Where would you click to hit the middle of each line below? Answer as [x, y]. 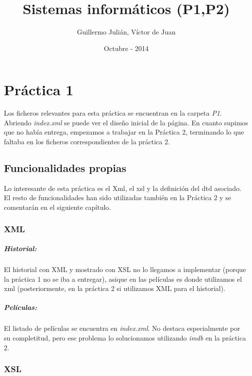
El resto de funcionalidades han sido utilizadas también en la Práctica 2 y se [118, 197]
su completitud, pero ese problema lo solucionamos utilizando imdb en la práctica [125, 337]
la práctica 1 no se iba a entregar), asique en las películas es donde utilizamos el [123, 279]
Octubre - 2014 [126, 48]
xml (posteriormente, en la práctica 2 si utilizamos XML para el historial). [115, 288]
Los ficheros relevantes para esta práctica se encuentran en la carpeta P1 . [113, 113]
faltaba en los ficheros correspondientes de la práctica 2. [87, 142]
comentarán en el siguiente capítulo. [58, 207]
